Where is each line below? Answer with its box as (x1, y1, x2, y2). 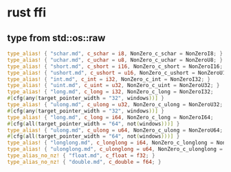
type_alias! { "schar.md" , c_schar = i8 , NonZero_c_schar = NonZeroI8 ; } (7, 50, 223, 57)
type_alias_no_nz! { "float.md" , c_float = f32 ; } (7, 152, 155, 159)
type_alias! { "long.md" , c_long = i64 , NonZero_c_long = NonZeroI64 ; (7, 114, 214, 121)
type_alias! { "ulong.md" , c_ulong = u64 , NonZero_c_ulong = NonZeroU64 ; (7, 127, 223, 134)
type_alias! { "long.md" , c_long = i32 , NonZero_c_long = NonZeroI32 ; (7, 88, 214, 95)
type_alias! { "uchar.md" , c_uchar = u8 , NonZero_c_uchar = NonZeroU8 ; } (7, 56, 223, 63)
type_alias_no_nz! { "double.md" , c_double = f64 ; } (7, 158, 162, 165)
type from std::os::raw (7, 32, 106, 44)
